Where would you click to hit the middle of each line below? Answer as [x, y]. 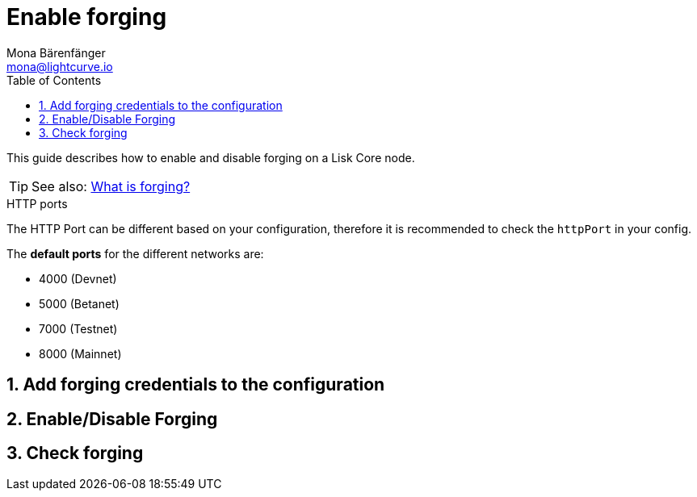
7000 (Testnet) [78, 328]
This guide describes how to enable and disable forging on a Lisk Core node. [211, 157]
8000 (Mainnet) [80, 353]
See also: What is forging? [111, 186]
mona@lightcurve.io [60, 66]
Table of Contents [54, 80]
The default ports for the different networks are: [135, 253]
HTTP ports [37, 203]
